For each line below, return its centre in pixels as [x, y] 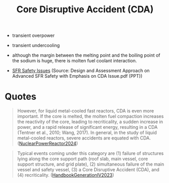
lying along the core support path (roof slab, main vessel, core [82, 159]
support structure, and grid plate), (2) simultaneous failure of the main [91, 164]
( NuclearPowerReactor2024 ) [48, 144]
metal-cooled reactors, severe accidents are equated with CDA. [84, 138]
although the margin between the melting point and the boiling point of [86, 55]
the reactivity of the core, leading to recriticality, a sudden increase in [90, 122]
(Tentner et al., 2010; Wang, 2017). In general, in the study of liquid [87, 133]
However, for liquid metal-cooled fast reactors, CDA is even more [86, 111]
